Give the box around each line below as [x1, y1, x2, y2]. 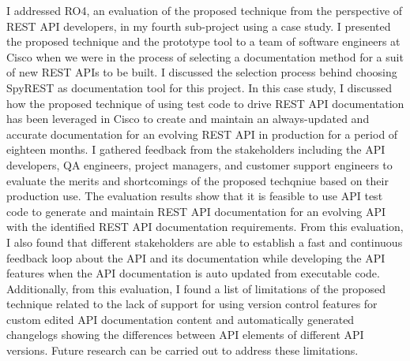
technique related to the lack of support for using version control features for [6, 296, 378, 312]
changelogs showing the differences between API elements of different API [6, 326, 364, 343]
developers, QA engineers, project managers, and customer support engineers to [6, 156, 393, 173]
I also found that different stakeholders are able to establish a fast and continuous [6, 233, 403, 250]
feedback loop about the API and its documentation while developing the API [6, 249, 386, 266]
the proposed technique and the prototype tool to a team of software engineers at [6, 33, 401, 50]
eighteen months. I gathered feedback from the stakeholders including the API [6, 141, 386, 158]
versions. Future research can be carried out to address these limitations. [6, 342, 359, 359]
